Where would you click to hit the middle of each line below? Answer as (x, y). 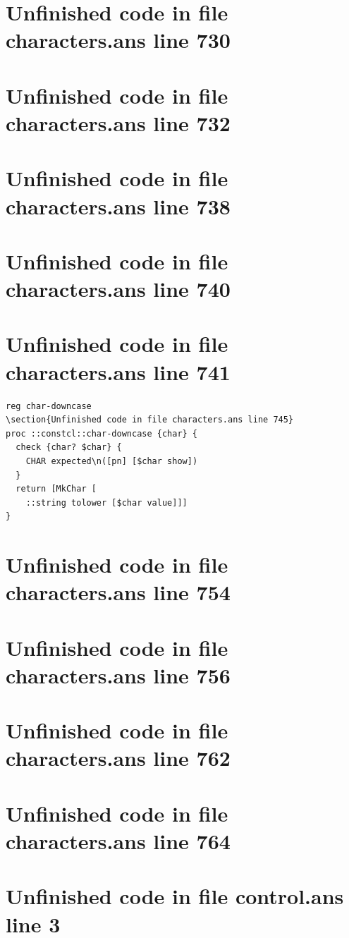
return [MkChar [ (56, 489)
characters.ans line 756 (118, 675)
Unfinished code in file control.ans (175, 896)
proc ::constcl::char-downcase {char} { (102, 433)
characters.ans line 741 (118, 371)
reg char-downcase (49, 406)
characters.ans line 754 (118, 592)
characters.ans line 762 (118, 758)
